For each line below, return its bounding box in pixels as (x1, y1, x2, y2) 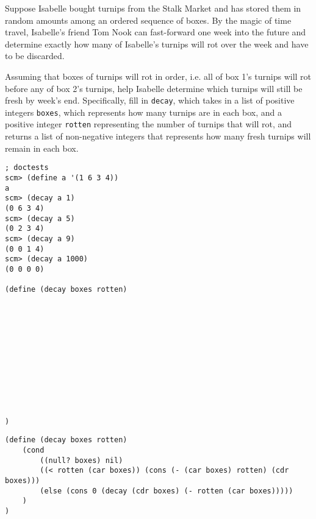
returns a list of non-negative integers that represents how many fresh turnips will (5, 130, 311, 143)
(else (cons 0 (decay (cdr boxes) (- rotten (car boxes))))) (40, 486, 293, 495)
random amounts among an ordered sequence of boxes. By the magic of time (5, 13, 292, 26)
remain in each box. (5, 141, 79, 154)
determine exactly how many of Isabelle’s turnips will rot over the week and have (5, 37, 309, 50)
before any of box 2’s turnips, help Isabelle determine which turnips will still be (5, 82, 303, 94)
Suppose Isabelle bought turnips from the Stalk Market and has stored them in (5, 2, 301, 14)
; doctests (5, 163, 49, 172)
